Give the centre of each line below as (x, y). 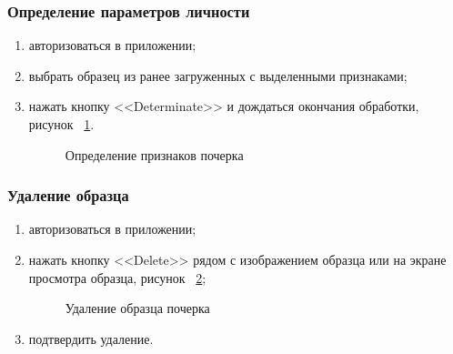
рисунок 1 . (61, 124)
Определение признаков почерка (154, 154)
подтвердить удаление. (91, 338)
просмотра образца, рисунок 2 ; (117, 277)
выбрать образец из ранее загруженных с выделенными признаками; (218, 75)
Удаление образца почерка (137, 308)
